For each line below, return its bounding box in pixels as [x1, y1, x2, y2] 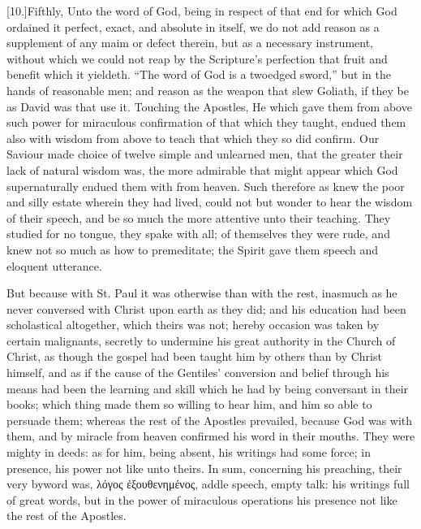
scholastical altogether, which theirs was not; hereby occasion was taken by [6, 316, 380, 333]
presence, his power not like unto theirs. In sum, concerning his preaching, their [6, 459, 402, 476]
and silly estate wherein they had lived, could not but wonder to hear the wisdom [6, 193, 413, 210]
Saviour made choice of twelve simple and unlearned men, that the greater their [6, 145, 403, 163]
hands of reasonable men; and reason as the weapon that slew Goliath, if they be [6, 81, 410, 98]
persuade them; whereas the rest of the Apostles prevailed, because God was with [6, 411, 413, 428]
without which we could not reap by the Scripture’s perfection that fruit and [6, 50, 388, 67]
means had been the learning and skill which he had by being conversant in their [6, 379, 409, 397]
